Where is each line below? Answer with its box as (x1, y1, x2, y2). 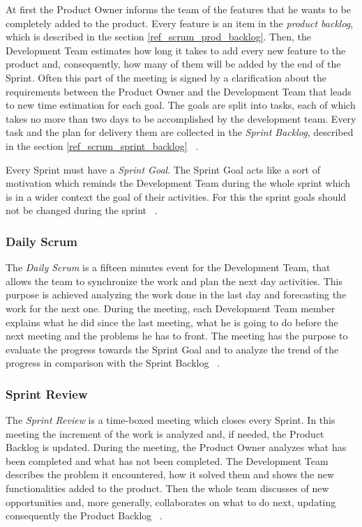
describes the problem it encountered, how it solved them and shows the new (6, 467, 335, 482)
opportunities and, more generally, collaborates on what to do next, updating (6, 494, 336, 509)
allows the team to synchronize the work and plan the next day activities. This (6, 273, 342, 288)
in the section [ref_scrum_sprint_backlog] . (6, 138, 199, 153)
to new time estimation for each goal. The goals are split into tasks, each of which (6, 98, 356, 112)
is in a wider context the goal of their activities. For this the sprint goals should (6, 189, 347, 204)
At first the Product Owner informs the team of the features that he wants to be (6, 2, 351, 16)
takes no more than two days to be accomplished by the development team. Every (6, 111, 356, 125)
